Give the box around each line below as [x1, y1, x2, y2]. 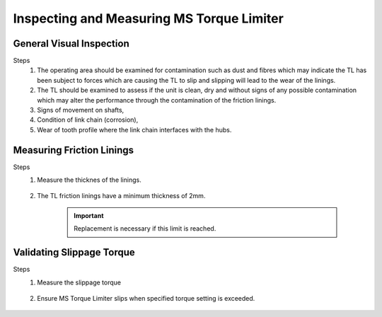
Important [74, 211, 104, 219]
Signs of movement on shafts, [37, 106, 125, 115]
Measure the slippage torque [37, 278, 122, 287]
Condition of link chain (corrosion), [37, 115, 139, 124]
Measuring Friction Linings [13, 144, 134, 156]
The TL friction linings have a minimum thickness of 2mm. [37, 192, 206, 200]
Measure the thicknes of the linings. [37, 175, 141, 184]
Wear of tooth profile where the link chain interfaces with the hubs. [37, 125, 232, 134]
